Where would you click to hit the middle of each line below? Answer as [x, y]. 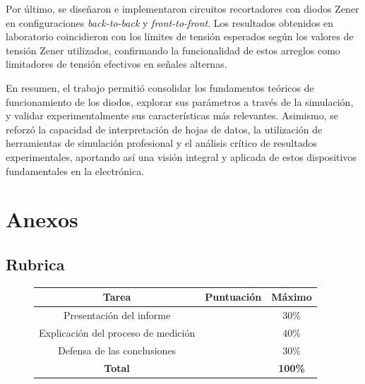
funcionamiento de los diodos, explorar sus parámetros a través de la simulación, [180, 101]
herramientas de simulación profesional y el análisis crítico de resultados [161, 143]
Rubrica [35, 264]
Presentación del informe [117, 315]
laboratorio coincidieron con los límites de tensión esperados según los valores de [180, 36]
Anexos [42, 219]
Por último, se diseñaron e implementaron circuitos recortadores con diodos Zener [182, 8]
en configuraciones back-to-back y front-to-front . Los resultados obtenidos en [170, 22]
